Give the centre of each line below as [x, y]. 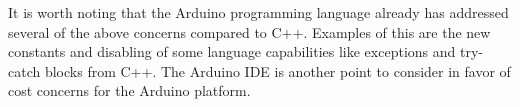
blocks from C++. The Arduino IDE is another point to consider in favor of [277, 70]
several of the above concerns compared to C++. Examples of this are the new [249, 31]
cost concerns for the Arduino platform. [129, 90]
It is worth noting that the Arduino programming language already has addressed [258, 12]
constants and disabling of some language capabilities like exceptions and [232, 51]
